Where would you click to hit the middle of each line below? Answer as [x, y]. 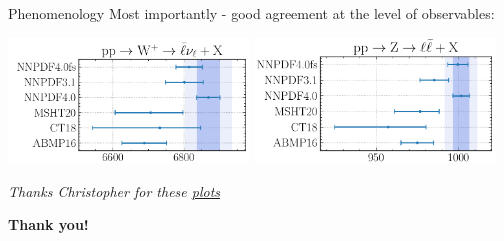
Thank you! [48, 224]
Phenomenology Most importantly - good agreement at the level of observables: [251, 13]
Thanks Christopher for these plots [114, 190]
